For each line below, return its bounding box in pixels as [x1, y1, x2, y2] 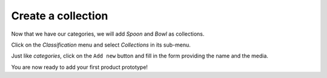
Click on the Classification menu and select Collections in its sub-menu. [11, 41, 191, 48]
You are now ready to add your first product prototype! [11, 63, 148, 71]
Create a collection [11, 9, 108, 22]
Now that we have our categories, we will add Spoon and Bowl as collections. [11, 30, 205, 37]
